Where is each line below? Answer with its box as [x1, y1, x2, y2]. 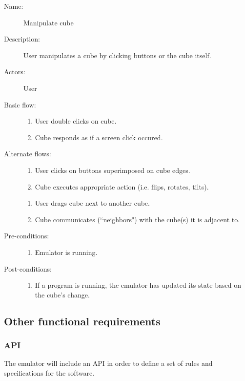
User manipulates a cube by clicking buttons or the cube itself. [23, 50, 211, 60]
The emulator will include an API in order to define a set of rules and [4, 358, 213, 368]
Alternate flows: [4, 148, 51, 159]
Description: [4, 34, 40, 44]
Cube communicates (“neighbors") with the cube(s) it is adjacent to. [35, 214, 240, 224]
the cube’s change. [35, 289, 90, 299]
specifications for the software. [4, 367, 95, 378]
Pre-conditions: [4, 231, 49, 241]
